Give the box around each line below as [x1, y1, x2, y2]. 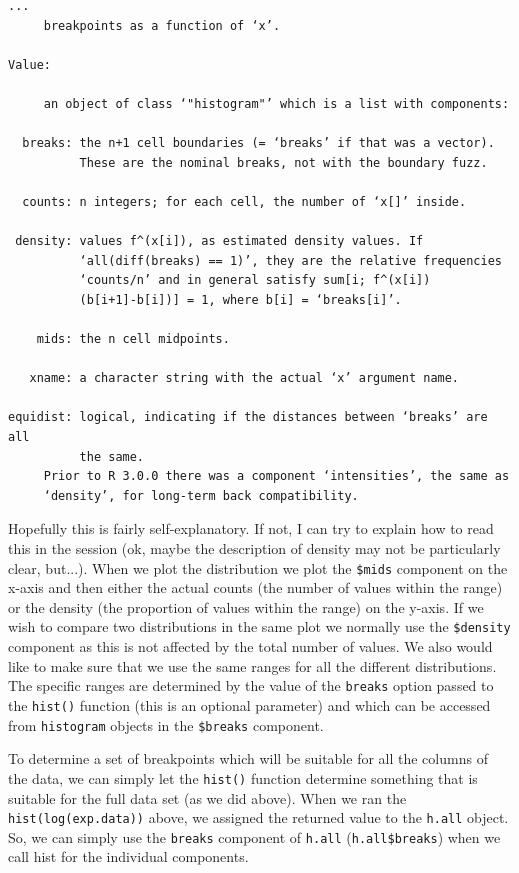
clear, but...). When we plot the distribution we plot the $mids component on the [8, 557, 508, 578]
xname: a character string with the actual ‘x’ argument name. [29, 371, 460, 386]
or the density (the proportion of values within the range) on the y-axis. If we [8, 596, 484, 617]
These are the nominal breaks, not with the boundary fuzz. [79, 155, 488, 170]
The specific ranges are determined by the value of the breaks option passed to [8, 675, 494, 696]
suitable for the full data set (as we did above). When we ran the [8, 787, 407, 808]
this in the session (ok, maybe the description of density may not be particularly [8, 538, 501, 559]
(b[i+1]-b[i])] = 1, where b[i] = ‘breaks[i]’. [79, 292, 402, 307]
